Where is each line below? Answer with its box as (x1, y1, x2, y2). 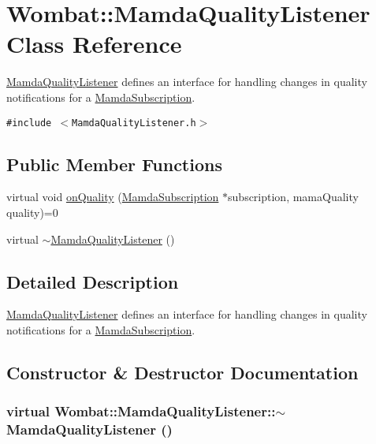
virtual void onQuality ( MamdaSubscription (6, 188, 219, 205)
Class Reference (6, 28, 182, 60)
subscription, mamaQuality (228, 188, 359, 205)
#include (6, 117, 52, 129)
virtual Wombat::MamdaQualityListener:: (6, 401, 276, 421)
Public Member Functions (6, 151, 222, 176)
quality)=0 (6, 203, 58, 220)
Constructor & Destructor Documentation (6, 360, 359, 384)
